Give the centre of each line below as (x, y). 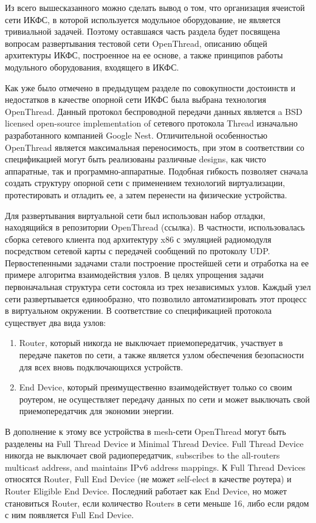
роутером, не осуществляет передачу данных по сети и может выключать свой (164, 399)
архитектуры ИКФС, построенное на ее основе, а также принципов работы (144, 55)
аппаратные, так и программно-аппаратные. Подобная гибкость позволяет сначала (156, 171)
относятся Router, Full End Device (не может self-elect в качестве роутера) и (148, 479)
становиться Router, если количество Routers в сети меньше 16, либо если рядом (157, 503)
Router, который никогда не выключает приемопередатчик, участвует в (151, 343)
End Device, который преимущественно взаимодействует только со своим (156, 387)
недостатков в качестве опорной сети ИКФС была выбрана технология (136, 99)
